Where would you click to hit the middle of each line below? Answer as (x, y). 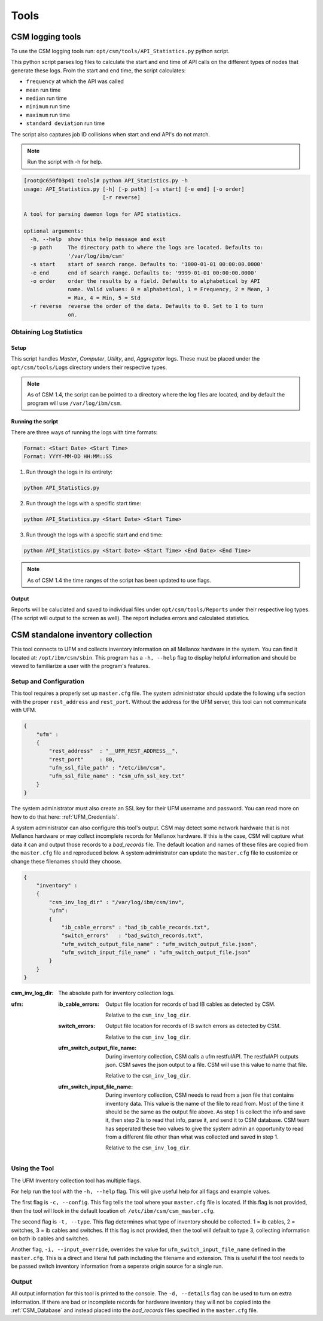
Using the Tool (32, 1169)
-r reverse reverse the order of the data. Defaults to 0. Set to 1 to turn (147, 306)
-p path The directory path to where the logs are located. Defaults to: (147, 248)
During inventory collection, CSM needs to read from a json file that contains (200, 1095)
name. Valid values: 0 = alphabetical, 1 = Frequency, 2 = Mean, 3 (169, 289)
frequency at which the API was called (75, 81)
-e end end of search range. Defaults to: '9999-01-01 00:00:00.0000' (144, 273)
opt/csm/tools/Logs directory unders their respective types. (89, 367)
